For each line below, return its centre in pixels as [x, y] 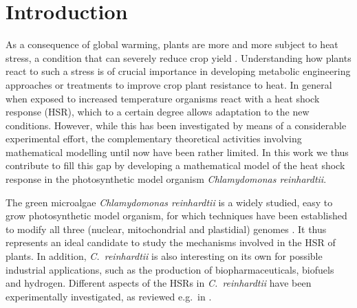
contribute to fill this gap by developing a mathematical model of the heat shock [175, 165]
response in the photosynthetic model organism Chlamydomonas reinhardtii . [166, 179]
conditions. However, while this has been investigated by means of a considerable [176, 125]
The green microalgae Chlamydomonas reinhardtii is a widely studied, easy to [169, 202]
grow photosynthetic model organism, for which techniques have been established [176, 216]
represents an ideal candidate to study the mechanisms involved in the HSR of [171, 242]
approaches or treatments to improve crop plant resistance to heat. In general [169, 84]
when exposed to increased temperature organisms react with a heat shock [163, 98]
